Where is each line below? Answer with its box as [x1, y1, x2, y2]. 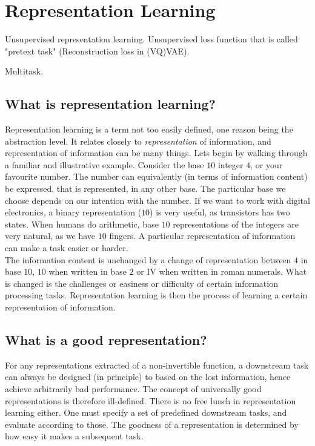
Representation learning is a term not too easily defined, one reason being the [5, 123, 293, 136]
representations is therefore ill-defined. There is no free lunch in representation [5, 394, 296, 407]
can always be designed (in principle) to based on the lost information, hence [5, 370, 291, 383]
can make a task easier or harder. [5, 241, 128, 254]
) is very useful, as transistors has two [150, 206, 290, 218]
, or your [250, 158, 283, 171]
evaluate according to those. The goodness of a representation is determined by [5, 418, 299, 430]
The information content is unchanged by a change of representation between [5, 253, 291, 266]
